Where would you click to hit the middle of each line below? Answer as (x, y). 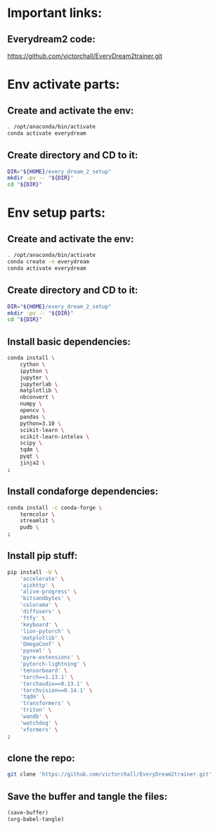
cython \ (33, 364)
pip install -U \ (33, 572)
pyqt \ (30, 457)
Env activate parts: (64, 84)
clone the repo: (41, 758)
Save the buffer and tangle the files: (87, 796)
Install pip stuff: (43, 556)
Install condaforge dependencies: (83, 492)
